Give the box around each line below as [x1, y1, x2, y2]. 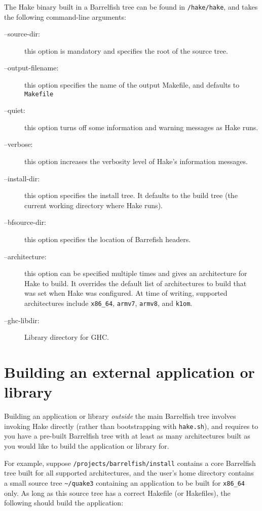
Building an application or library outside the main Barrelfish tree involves [4, 411, 236, 421]
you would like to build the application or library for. [4, 441, 169, 451]
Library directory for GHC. [24, 332, 109, 342]
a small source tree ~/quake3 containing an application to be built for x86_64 [4, 477, 245, 488]
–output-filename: [4, 62, 59, 73]
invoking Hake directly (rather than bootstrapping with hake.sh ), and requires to [4, 420, 258, 431]
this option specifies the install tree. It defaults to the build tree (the [24, 190, 238, 201]
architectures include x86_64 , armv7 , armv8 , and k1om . [24, 298, 193, 308]
